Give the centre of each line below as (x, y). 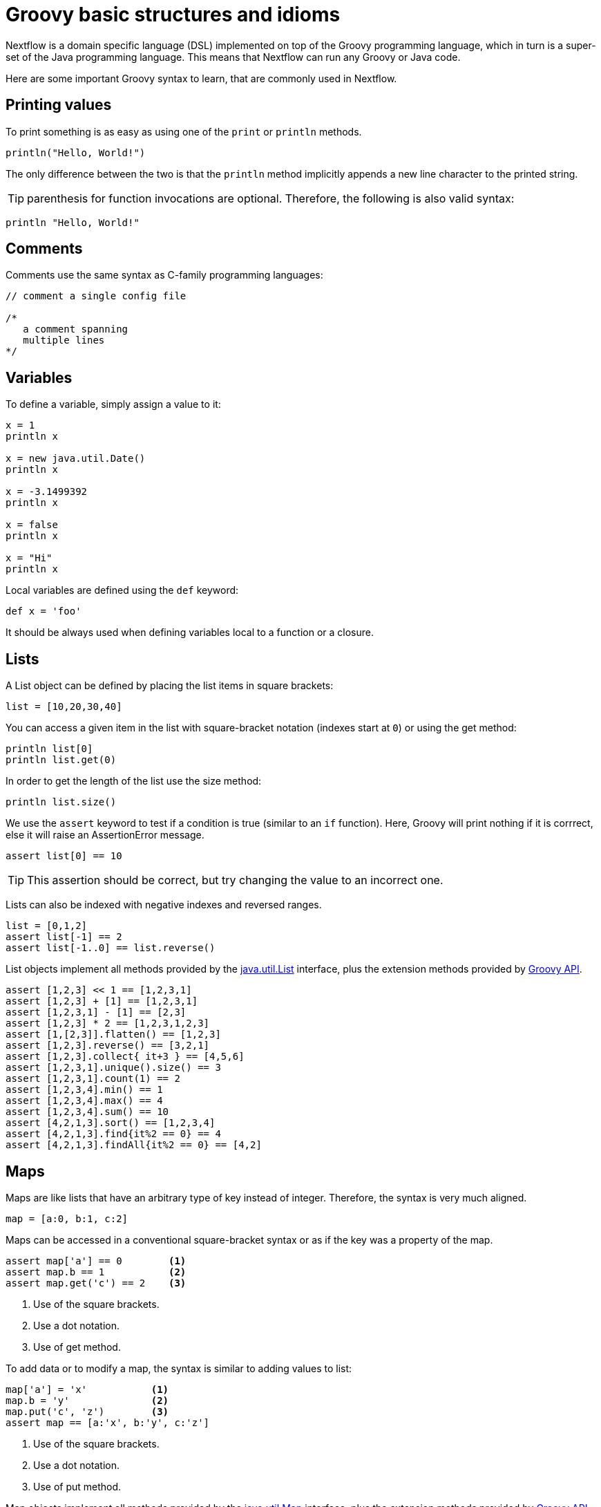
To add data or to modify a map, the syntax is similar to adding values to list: (179, 1368)
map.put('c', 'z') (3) (87, 1411)
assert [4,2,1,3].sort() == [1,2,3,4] (111, 1123)
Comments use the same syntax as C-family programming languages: (164, 275)
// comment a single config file (96, 296)
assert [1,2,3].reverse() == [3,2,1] (108, 1046)
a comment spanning (76, 329)
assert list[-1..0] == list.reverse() (111, 948)
